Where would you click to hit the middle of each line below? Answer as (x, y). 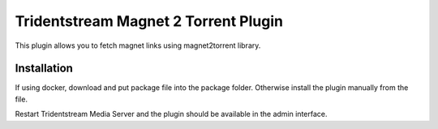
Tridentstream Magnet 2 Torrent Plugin (149, 21)
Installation (44, 69)
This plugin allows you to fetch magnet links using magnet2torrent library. (138, 45)
